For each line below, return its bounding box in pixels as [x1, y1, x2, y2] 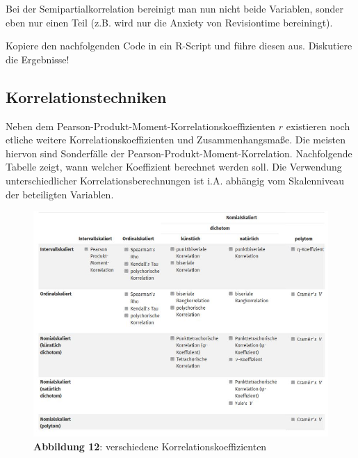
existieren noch [286, 118, 350, 133]
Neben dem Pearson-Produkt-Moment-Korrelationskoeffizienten [6, 118, 276, 133]
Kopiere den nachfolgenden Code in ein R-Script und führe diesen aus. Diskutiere [6, 38, 352, 53]
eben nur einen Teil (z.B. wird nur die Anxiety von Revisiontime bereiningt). [6, 15, 333, 29]
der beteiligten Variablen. [6, 187, 114, 201]
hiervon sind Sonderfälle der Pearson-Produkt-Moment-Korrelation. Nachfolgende [6, 145, 352, 160]
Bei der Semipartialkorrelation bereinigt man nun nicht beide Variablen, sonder [6, 1, 343, 15]
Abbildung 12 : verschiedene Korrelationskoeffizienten [33, 439, 267, 453]
